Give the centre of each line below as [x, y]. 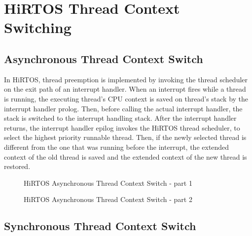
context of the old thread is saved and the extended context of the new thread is [126, 156]
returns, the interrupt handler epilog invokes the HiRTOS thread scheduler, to [122, 127]
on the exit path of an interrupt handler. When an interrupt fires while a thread [125, 89]
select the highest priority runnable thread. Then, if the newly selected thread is [125, 137]
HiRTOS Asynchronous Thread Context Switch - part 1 [108, 183]
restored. [17, 166]
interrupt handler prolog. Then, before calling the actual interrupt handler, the [123, 108]
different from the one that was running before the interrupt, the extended [117, 147]
